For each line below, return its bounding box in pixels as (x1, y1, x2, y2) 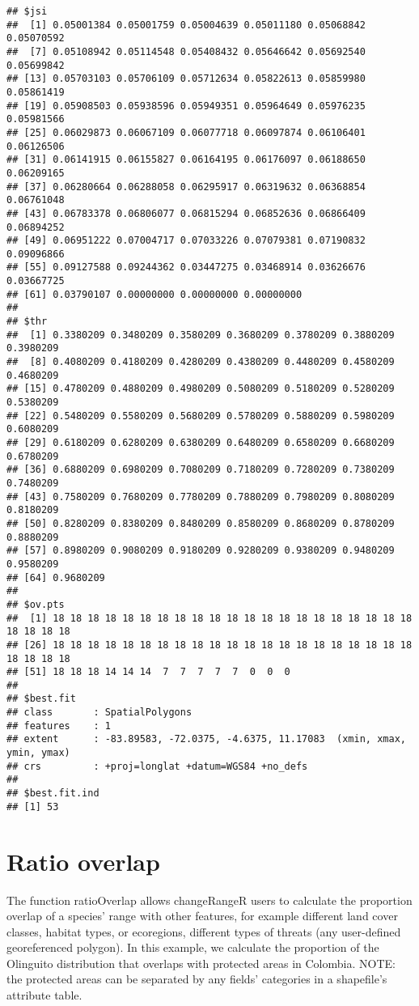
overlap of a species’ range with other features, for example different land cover (6, 907, 398, 924)
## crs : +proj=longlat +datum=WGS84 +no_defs (6, 760, 308, 772)
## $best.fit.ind (6, 787, 99, 800)
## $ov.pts (6, 598, 65, 610)
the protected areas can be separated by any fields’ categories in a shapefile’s (6, 970, 387, 987)
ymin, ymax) (6, 747, 70, 759)
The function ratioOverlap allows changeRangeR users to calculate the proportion (6, 891, 413, 908)
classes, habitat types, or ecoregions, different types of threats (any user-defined (6, 923, 401, 940)
